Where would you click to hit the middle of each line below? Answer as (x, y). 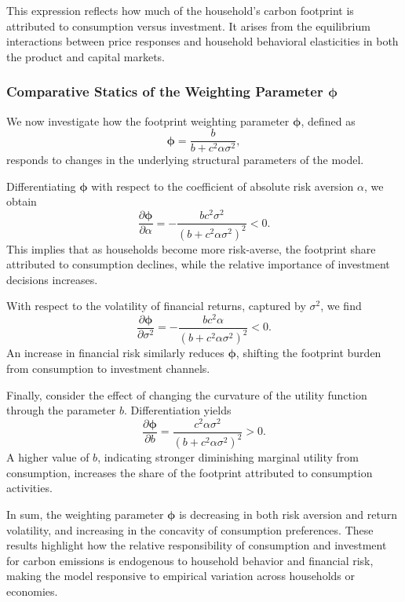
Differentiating (41, 186)
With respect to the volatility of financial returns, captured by (156, 306)
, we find (341, 306)
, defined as (328, 120)
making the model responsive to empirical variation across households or (181, 576)
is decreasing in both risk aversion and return (288, 514)
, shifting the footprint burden (308, 353)
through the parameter (61, 410)
